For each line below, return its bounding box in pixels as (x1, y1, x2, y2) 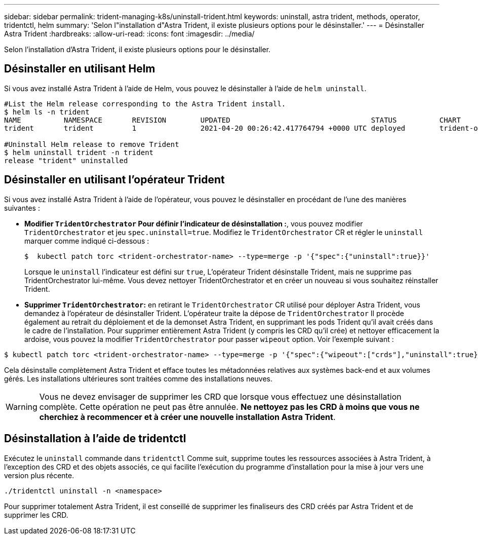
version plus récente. (4, 471, 74, 480)
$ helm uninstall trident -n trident (4, 148, 154, 157)
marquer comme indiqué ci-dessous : (24, 236, 149, 245)
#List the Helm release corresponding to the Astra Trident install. (4, 99, 286, 108)
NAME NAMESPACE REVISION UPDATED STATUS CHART (4, 115, 461, 124)
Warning (6, 401, 37, 412)
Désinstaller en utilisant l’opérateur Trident (4, 173, 225, 186)
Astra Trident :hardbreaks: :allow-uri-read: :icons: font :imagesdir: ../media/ (4, 29, 255, 38)
